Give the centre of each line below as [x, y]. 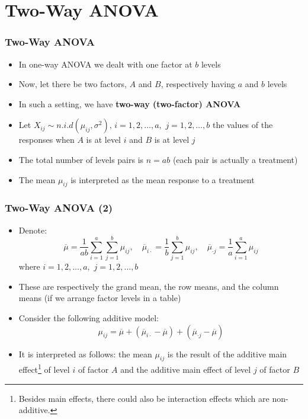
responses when [46, 140]
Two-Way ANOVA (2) [59, 208]
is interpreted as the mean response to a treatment [163, 179]
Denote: [33, 230]
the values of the [243, 125]
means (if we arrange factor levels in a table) [100, 298]
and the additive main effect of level [186, 370]
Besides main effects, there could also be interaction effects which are [144, 398]
